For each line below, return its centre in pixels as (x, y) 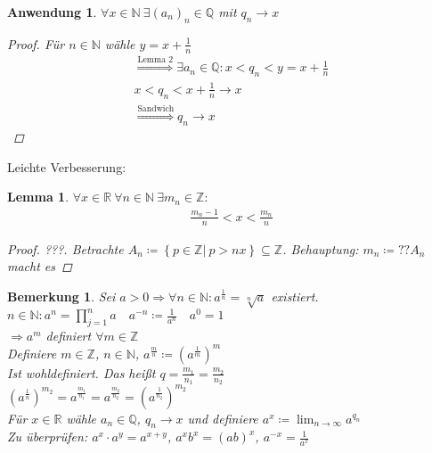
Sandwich (156, 108)
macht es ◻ (40, 266)
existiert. (295, 296)
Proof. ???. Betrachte (65, 248)
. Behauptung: (321, 248)
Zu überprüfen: (48, 437)
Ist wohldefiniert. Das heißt (82, 372)
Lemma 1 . (38, 197)
